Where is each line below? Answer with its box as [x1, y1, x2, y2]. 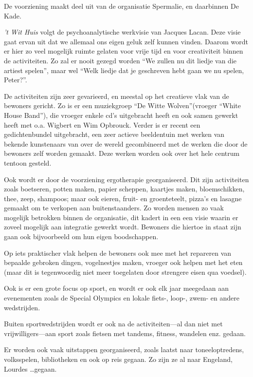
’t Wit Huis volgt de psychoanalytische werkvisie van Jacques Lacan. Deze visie [4, 27, 241, 37]
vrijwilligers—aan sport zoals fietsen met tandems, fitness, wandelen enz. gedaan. [4, 328, 246, 338]
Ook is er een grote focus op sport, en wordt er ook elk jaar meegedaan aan [4, 283, 229, 293]
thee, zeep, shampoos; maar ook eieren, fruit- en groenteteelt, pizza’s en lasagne [4, 193, 242, 203]
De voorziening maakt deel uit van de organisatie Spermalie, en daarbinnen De [4, 1, 239, 11]
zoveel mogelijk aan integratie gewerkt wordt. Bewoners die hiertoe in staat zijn [4, 222, 241, 232]
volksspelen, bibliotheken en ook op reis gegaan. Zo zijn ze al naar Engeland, [4, 354, 233, 364]
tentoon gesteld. [4, 157, 52, 168]
